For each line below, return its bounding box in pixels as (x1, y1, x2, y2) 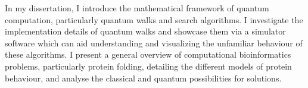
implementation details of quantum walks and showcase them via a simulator (5, 25, 286, 37)
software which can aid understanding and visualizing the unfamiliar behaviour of (5, 36, 303, 49)
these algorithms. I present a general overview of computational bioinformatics (5, 48, 291, 61)
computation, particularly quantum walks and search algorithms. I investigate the (5, 13, 303, 26)
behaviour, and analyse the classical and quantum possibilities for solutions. (5, 71, 282, 84)
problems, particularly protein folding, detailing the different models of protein (5, 59, 292, 72)
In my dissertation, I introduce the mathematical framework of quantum (5, 2, 269, 14)
